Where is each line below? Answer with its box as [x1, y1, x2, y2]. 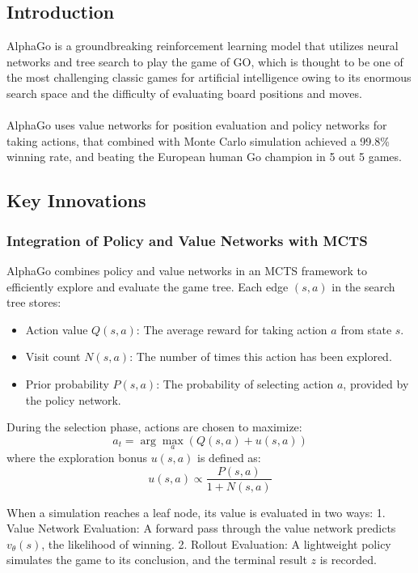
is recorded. [319, 551, 377, 568]
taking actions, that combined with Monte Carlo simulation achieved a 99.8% [6, 132, 390, 149]
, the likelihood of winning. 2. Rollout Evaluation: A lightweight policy [41, 535, 391, 552]
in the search [331, 278, 395, 295]
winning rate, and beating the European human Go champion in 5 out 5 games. [6, 148, 402, 165]
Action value [25, 320, 88, 337]
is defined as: [197, 448, 261, 465]
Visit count [25, 348, 81, 365]
